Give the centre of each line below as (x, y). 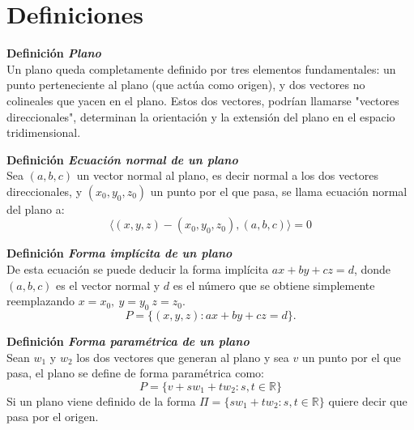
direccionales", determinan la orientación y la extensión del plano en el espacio (201, 116)
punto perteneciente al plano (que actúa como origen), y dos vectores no (186, 85)
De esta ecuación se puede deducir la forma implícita (138, 269)
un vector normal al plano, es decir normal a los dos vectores (228, 175)
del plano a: (36, 209)
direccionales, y (45, 191)
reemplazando (41, 301)
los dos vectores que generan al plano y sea (183, 357)
